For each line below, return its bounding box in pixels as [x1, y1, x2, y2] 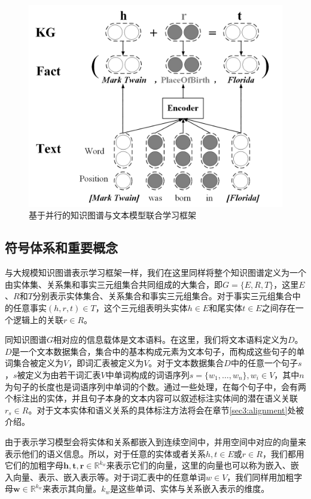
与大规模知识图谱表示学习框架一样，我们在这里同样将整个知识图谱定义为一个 [5, 266, 306, 279]
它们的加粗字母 [5, 459, 63, 471]
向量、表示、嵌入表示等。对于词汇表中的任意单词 [13, 470, 206, 483]
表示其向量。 [51, 482, 102, 495]
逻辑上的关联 [13, 313, 63, 325]
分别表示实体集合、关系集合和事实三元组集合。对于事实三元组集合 [32, 290, 292, 302]
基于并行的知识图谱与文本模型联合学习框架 [29, 209, 196, 221]
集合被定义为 [13, 357, 63, 369]
